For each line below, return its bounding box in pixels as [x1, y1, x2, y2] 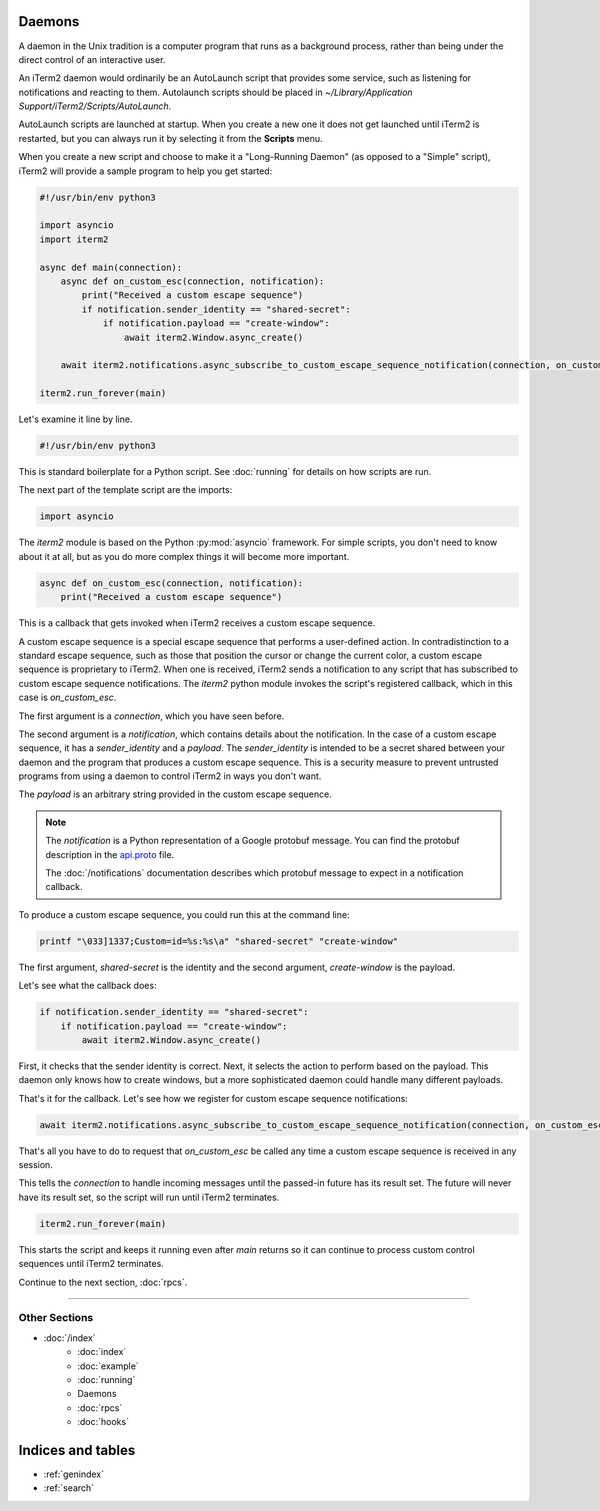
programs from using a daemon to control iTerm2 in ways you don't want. [18, 770, 322, 782]
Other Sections [18, 1311, 94, 1325]
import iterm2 [39, 233, 109, 245]
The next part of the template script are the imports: [18, 484, 233, 496]
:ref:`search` [43, 1482, 95, 1494]
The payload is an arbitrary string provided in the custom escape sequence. [18, 788, 332, 800]
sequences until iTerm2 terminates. [18, 1258, 164, 1270]
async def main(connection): [39, 261, 183, 273]
